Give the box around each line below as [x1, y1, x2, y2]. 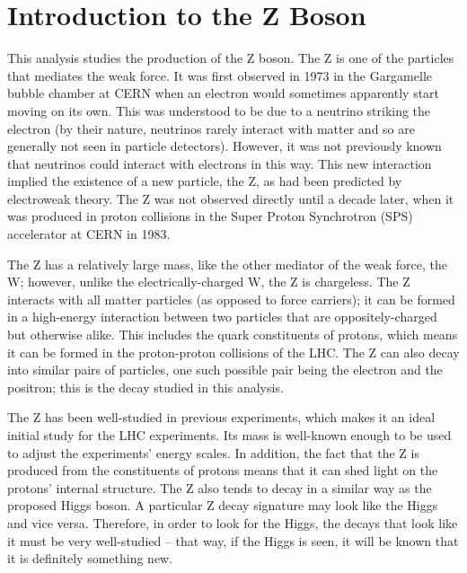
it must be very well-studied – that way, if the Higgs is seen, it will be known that [7, 531, 459, 550]
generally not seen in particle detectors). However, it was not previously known [7, 137, 442, 155]
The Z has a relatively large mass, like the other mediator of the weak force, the [7, 254, 447, 273]
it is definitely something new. [7, 549, 173, 568]
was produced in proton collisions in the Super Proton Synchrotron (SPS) [7, 207, 413, 225]
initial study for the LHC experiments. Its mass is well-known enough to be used [7, 426, 452, 444]
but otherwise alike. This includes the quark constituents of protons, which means [7, 325, 458, 344]
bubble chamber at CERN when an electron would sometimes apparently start [7, 84, 440, 102]
